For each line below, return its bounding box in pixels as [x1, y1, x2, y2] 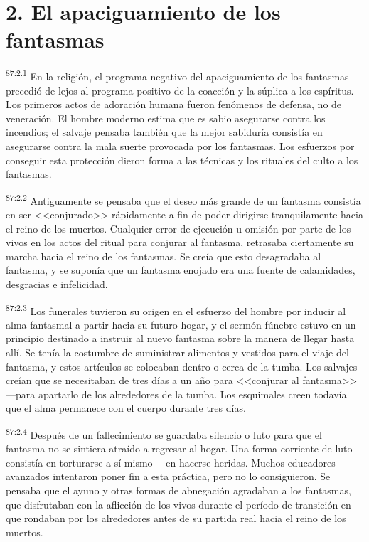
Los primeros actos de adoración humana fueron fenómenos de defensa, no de [6, 97, 342, 112]
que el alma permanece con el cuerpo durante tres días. [6, 400, 246, 415]
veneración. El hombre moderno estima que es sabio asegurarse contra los [6, 110, 326, 125]
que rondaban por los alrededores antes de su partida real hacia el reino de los [6, 511, 346, 526]
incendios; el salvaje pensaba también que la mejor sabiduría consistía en [6, 124, 323, 139]
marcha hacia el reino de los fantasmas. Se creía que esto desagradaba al [6, 248, 321, 263]
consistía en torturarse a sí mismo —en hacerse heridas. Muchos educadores [6, 455, 336, 469]
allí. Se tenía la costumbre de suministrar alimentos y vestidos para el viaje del [6, 344, 349, 359]
